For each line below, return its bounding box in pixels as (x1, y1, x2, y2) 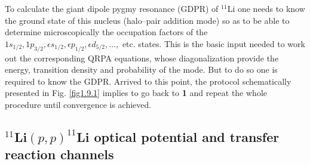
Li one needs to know (227, 2, 305, 14)
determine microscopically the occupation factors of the (5, 26, 208, 38)
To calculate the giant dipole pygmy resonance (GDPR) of (5, 2, 219, 14)
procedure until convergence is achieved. (5, 98, 152, 110)
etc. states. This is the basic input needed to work (122, 37, 305, 49)
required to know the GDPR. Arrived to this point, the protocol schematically (5, 75, 291, 87)
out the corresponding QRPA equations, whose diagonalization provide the (5, 51, 279, 64)
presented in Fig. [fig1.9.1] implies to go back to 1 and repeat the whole (5, 86, 268, 99)
